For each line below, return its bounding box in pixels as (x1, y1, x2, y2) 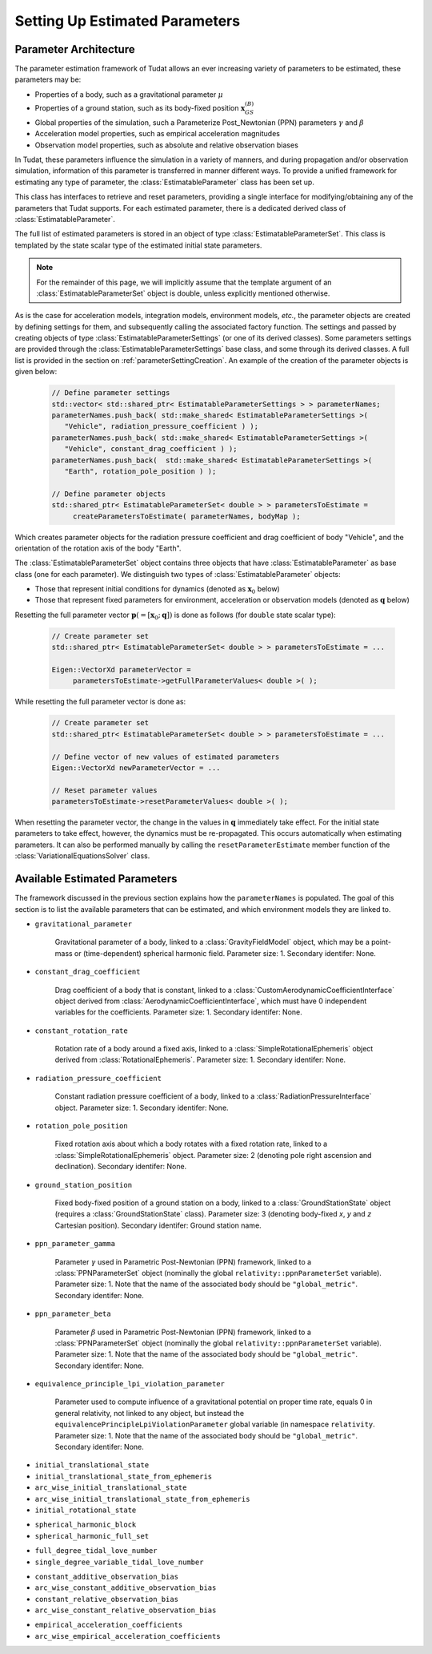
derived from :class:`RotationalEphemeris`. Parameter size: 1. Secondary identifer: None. (54, 1055, 346, 1065)
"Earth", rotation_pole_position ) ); (64, 466, 217, 476)
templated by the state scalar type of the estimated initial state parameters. (14, 240, 262, 250)
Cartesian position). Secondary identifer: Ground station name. (54, 1220, 262, 1230)
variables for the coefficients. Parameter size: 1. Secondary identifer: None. (54, 1007, 303, 1017)
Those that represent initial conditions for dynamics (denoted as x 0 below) (34, 584, 280, 595)
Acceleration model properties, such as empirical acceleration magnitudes (34, 129, 280, 139)
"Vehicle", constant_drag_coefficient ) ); (64, 445, 238, 454)
